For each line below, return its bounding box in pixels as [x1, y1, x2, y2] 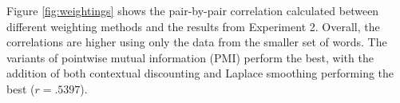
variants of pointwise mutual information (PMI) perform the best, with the [6, 49, 374, 65]
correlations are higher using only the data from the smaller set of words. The [6, 34, 387, 50]
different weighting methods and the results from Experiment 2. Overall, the [6, 18, 380, 34]
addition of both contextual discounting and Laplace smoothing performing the [6, 65, 394, 81]
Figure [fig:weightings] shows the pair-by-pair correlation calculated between [6, 2, 379, 18]
